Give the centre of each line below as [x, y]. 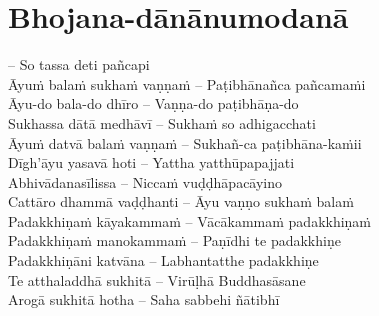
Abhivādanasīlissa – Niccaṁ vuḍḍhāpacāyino [145, 181]
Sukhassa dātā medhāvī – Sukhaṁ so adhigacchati [162, 122]
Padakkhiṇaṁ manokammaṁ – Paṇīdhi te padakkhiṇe [174, 240]
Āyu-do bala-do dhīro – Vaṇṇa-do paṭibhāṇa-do [153, 103]
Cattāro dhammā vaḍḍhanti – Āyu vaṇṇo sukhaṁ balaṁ [181, 201]
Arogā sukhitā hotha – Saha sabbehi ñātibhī [144, 299]
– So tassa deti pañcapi [79, 64]
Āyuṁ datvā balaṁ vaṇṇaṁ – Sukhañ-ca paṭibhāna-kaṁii [185, 142]
